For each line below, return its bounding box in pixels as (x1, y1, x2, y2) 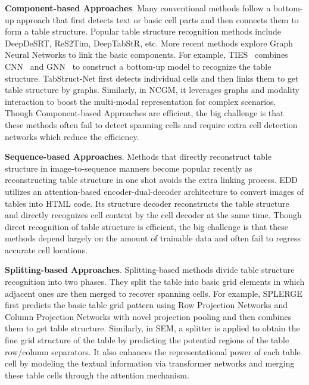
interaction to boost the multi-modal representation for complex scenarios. (5, 95, 276, 107)
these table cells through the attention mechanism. (5, 368, 189, 381)
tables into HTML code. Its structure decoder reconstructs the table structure (5, 197, 289, 209)
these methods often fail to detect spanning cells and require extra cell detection (5, 118, 298, 131)
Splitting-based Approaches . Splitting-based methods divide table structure (5, 263, 295, 276)
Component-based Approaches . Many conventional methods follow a (5, 2, 271, 14)
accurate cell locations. (5, 243, 88, 256)
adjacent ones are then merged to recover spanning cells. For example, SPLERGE (5, 287, 302, 299)
